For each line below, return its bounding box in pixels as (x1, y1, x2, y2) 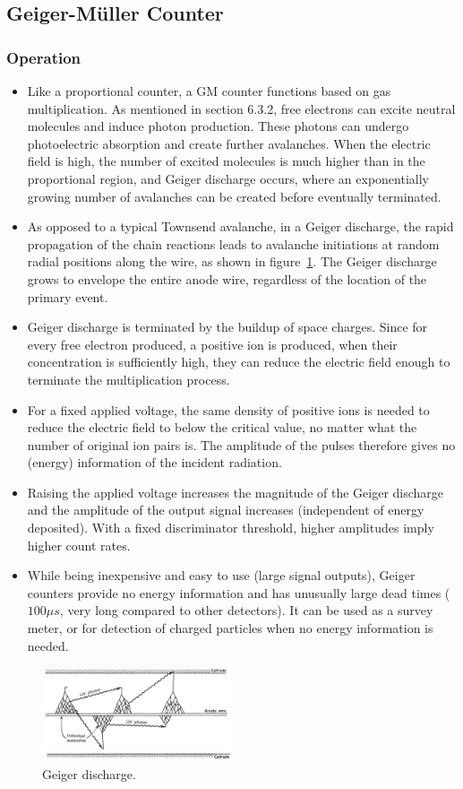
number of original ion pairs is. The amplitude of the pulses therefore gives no (27, 435, 456, 454)
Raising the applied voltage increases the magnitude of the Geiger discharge (27, 482, 444, 501)
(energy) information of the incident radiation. (27, 453, 282, 472)
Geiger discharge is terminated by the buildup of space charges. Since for (27, 317, 428, 336)
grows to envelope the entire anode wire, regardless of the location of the (27, 269, 427, 288)
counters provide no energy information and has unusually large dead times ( (27, 583, 450, 602)
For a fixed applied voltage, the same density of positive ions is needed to (27, 400, 430, 419)
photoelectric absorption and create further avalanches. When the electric (27, 134, 431, 152)
